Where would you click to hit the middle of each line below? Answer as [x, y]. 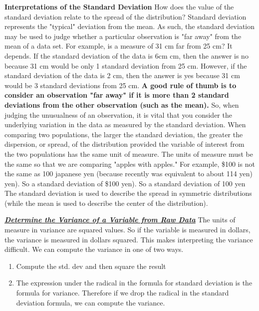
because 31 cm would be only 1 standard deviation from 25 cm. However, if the [126, 65]
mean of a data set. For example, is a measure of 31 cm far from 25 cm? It [119, 46]
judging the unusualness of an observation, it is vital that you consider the [118, 114]
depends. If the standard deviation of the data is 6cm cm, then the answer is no [127, 55]
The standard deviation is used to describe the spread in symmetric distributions [128, 193]
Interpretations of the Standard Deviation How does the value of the [119, 7]
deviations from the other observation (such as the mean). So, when [122, 104]
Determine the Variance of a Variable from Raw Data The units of [120, 220]
